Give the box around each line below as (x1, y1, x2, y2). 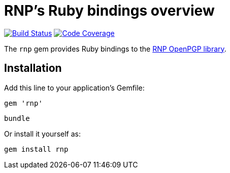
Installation (4, 62, 62, 75)
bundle (4, 114, 30, 122)
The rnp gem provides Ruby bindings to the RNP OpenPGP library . (4, 44, 226, 53)
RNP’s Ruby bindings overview (4, 2, 215, 19)
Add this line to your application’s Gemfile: (4, 83, 145, 92)
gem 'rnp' (4, 99, 43, 107)
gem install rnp (4, 145, 69, 153)
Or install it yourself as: (4, 129, 81, 138)
